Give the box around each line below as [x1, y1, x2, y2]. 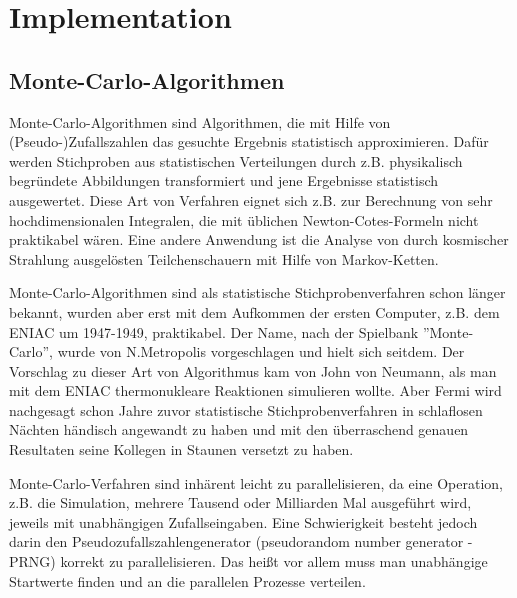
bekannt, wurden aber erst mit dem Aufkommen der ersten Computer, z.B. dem [9, 301, 500, 322]
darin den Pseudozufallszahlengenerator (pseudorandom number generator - [9, 531, 473, 552]
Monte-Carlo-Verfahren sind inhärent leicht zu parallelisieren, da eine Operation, [9, 472, 503, 493]
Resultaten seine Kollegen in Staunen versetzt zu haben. [9, 439, 354, 460]
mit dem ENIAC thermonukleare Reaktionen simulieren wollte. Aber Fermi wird [9, 380, 502, 401]
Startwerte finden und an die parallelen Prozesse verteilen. [9, 570, 366, 591]
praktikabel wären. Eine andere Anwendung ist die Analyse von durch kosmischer [9, 229, 509, 250]
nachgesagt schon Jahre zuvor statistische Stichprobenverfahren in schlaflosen [9, 399, 483, 420]
